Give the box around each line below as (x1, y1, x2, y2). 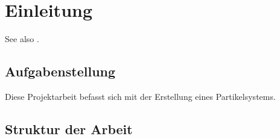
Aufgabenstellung (5, 62, 116, 81)
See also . (5, 32, 39, 45)
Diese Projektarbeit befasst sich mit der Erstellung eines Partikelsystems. (5, 90, 276, 102)
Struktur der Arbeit (5, 119, 133, 138)
